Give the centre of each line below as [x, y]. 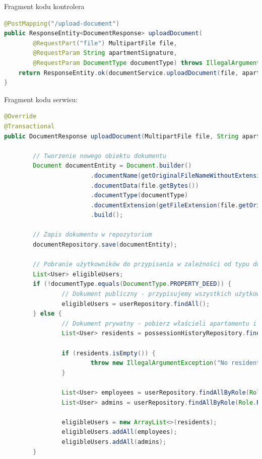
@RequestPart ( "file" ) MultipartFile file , [105, 43]
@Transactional [29, 126]
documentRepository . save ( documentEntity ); [105, 245]
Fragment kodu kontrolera [44, 6]
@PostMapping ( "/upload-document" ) [62, 23]
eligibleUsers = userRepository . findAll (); [136, 304]
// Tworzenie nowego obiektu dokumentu [100, 156]
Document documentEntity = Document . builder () [112, 166]
